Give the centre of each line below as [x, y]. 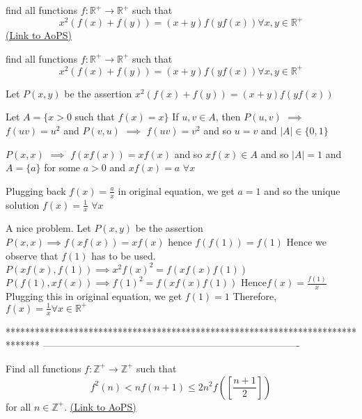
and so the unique [302, 190]
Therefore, [255, 295]
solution [23, 204]
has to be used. [124, 255]
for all [18, 406]
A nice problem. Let [48, 228]
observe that [32, 255]
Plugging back [36, 190]
